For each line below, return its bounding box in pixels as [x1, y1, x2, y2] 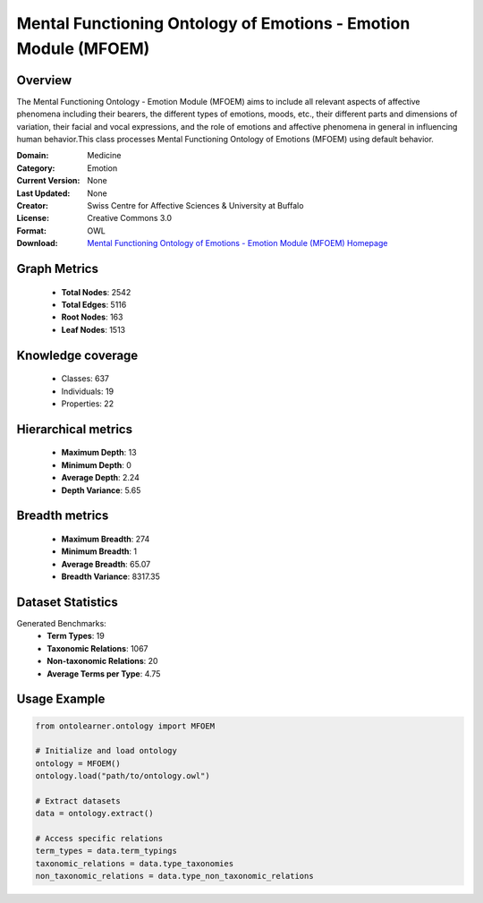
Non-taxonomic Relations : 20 [47, 656, 158, 667]
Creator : [16, 200, 49, 210]
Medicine [87, 150, 122, 161]
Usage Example [16, 692, 106, 707]
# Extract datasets [35, 796, 121, 805]
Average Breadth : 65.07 [61, 558, 151, 569]
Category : [16, 162, 55, 174]
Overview [16, 72, 72, 88]
